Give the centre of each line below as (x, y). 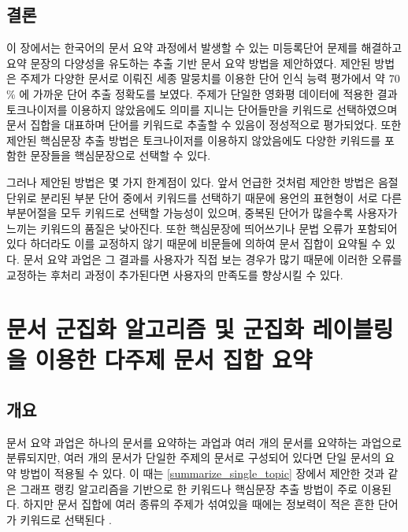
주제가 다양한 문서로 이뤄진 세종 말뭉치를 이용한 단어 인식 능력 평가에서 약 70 (210, 78)
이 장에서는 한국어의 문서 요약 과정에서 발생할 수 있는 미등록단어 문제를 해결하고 (204, 48)
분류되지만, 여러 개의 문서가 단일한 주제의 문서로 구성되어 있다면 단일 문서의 (194, 458)
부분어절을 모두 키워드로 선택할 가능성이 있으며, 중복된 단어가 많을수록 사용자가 (202, 213)
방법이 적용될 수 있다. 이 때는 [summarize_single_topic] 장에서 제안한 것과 (202, 473)
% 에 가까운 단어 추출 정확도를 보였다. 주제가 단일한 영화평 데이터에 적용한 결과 (202, 93)
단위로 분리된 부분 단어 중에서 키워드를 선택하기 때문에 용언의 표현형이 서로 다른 (204, 197)
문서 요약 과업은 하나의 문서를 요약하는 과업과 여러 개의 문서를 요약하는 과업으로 (204, 442)
